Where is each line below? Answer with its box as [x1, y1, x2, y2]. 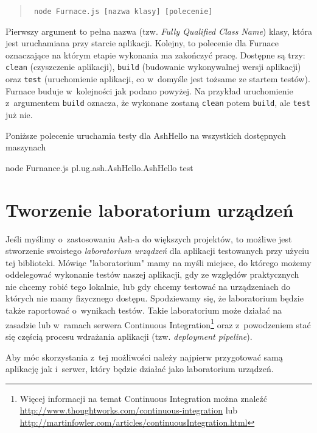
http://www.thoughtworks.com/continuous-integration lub [19, 404, 238, 417]
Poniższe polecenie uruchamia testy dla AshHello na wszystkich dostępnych [5, 128, 286, 141]
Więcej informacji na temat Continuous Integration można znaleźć [19, 392, 267, 404]
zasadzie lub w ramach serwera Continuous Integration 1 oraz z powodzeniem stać [5, 316, 311, 331]
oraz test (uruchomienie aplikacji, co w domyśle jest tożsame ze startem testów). [5, 72, 310, 85]
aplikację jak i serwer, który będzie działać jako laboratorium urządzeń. [5, 362, 274, 375]
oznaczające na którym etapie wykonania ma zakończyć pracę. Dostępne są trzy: [5, 48, 305, 61]
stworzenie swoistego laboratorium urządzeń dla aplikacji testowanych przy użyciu [5, 244, 310, 257]
